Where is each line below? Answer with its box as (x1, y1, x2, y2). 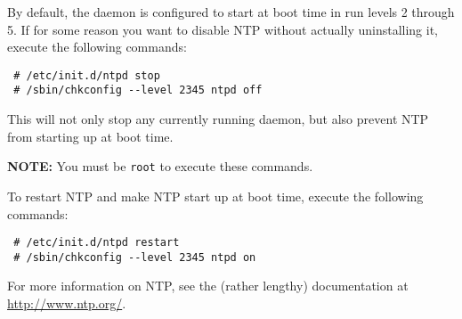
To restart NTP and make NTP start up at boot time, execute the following (7, 186, 424, 205)
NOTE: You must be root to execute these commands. (7, 157, 313, 176)
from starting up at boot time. (7, 127, 174, 145)
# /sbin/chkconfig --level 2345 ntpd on (13, 250, 256, 264)
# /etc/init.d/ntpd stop (13, 69, 160, 82)
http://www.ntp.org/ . (7, 294, 126, 313)
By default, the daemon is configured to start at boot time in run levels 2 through (7, 3, 455, 20)
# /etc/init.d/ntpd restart (13, 236, 180, 249)
